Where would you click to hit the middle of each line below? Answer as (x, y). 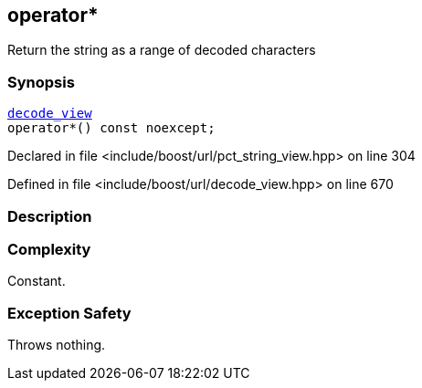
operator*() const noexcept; (111, 128)
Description (50, 216)
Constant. (37, 281)
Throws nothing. (57, 345)
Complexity (49, 249)
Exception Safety (69, 313)
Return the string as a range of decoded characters (162, 50)
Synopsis (41, 82)
